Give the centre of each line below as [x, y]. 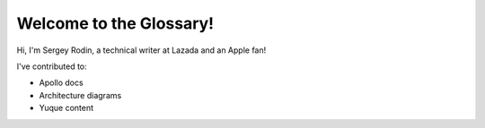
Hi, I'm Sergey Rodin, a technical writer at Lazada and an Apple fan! [141, 50]
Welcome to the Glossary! [115, 23]
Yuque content [66, 108]
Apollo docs [62, 83]
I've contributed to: [52, 66]
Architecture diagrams [80, 95]
